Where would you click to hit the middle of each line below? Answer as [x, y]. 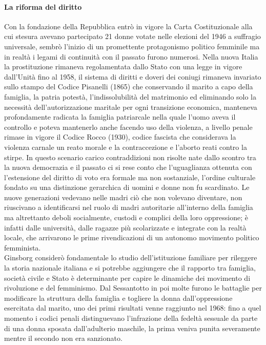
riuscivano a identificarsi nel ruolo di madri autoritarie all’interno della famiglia [129, 207]
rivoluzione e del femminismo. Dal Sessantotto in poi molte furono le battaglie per [133, 288]
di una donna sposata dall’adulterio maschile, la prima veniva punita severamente [132, 328]
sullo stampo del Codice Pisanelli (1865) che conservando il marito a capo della [129, 87]
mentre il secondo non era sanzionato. [63, 338]
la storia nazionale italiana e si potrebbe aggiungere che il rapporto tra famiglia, [130, 268]
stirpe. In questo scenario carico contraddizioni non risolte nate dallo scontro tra [130, 157]
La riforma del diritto [43, 6]
